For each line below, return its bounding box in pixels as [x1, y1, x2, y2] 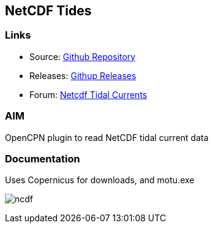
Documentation [5, 152, 80, 165]
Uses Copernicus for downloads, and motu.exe [5, 175, 195, 186]
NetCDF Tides [5, 3, 92, 18]
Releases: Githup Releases [29, 70, 136, 81]
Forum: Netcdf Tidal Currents [29, 89, 148, 100]
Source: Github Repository [29, 51, 136, 62]
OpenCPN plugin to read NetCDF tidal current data [5, 132, 209, 143]
